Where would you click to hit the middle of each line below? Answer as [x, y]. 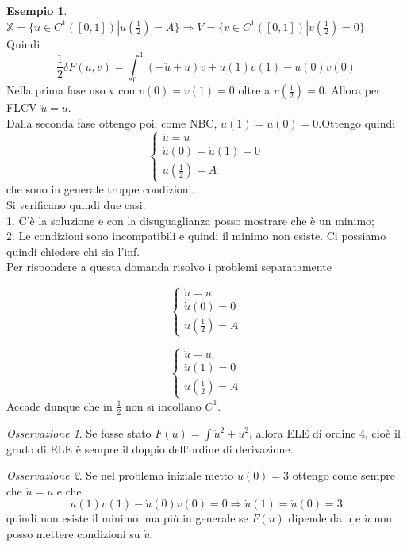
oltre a [254, 90]
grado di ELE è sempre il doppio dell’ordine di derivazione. [150, 448]
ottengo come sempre [344, 475]
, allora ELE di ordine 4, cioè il [324, 432]
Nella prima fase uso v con [71, 90]
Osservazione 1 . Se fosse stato [79, 432]
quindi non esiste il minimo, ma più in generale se [127, 518]
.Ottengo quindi [357, 123]
